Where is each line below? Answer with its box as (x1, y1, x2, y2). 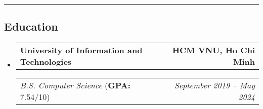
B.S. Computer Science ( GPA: (20, 79, 130, 91)
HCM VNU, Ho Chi (172, 44, 255, 56)
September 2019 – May (174, 79, 255, 91)
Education (4, 19, 58, 34)
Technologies (20, 56, 72, 68)
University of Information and (20, 44, 143, 56)
